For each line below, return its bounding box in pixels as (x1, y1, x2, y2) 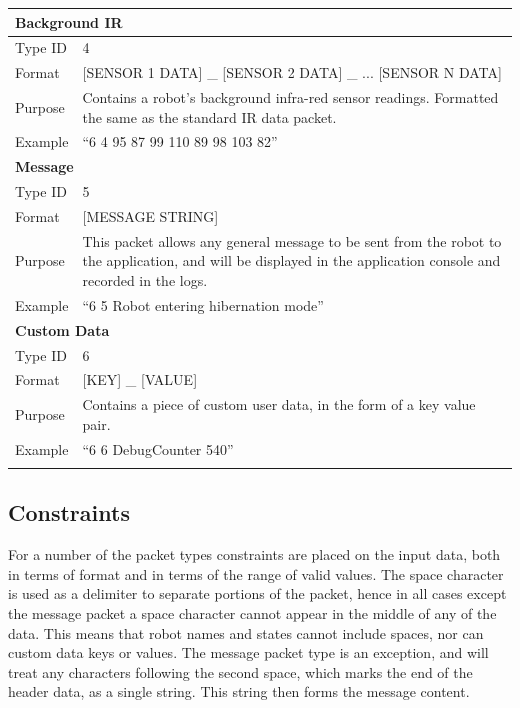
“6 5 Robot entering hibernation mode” (82, 294, 324, 315)
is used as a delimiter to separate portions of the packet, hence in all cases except (8, 583, 507, 604)
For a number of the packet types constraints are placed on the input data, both (8, 544, 501, 565)
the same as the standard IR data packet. (82, 106, 337, 127)
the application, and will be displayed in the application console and (82, 250, 501, 271)
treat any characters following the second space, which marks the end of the (8, 661, 473, 682)
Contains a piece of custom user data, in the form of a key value (82, 394, 476, 415)
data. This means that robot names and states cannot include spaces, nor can (8, 622, 484, 643)
